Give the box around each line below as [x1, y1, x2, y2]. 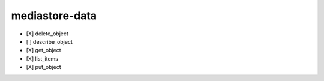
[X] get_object [26, 47, 61, 54]
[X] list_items [26, 55, 58, 62]
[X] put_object [26, 64, 61, 71]
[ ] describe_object [26, 38, 73, 45]
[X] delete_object [26, 30, 69, 37]
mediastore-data [11, 9, 97, 22]
